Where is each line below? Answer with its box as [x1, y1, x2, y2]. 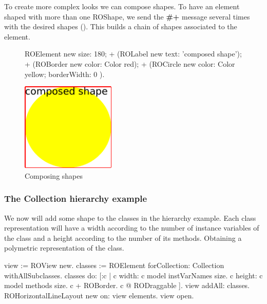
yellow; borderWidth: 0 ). [25, 68, 105, 79]
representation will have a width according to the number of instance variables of [4, 222, 259, 233]
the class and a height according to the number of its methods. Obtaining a [4, 232, 242, 243]
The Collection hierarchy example [4, 192, 147, 205]
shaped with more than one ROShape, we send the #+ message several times [4, 11, 250, 22]
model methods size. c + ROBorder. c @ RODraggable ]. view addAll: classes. [4, 280, 250, 291]
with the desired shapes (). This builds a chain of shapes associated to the [4, 21, 237, 32]
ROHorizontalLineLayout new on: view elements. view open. [4, 290, 194, 300]
